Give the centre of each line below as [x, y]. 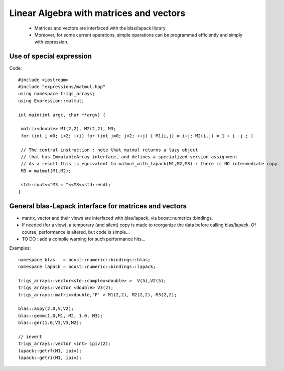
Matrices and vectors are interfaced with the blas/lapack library [100, 28]
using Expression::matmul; [51, 101]
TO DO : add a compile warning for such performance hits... [84, 239]
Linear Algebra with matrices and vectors [97, 13]
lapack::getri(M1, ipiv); [50, 358]
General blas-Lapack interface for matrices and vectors [98, 206]
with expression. [51, 42]
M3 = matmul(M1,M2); [46, 171]
